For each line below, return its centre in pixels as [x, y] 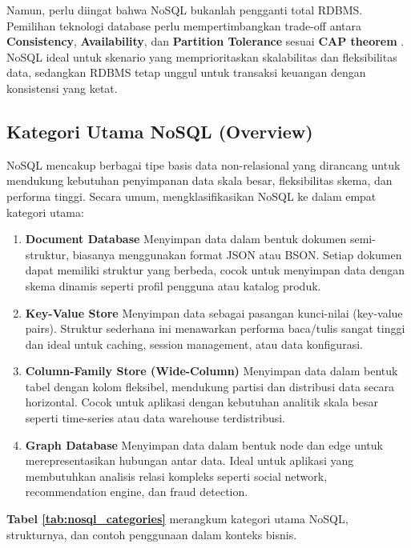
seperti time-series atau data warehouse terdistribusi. [155, 418]
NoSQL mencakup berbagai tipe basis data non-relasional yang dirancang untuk [203, 164]
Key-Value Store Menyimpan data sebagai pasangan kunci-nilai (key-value [214, 312]
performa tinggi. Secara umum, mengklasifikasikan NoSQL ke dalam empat [191, 196]
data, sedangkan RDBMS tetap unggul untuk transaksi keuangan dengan [186, 72]
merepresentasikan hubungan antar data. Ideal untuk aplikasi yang [189, 460]
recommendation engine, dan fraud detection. [137, 492]
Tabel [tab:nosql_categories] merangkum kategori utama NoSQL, [177, 519]
